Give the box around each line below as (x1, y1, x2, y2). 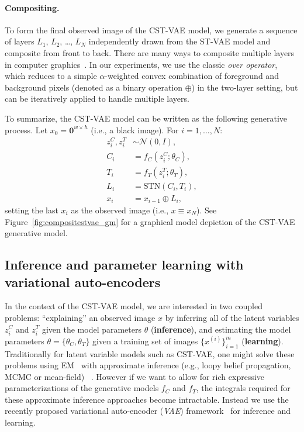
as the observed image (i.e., (71, 203, 169, 216)
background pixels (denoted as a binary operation (5, 81, 183, 93)
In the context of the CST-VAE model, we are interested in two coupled (5, 300, 262, 312)
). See (196, 203, 217, 216)
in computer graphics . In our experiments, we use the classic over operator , (5, 58, 278, 70)
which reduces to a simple (5, 70, 97, 82)
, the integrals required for (196, 382, 291, 394)
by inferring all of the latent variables (165, 311, 299, 323)
